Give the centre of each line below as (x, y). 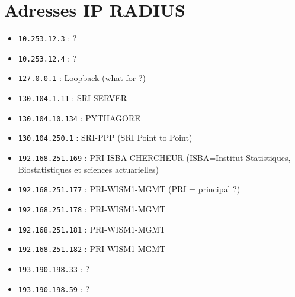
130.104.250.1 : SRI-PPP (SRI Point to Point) (105, 138)
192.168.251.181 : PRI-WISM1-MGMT (92, 229)
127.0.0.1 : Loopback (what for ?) (82, 78)
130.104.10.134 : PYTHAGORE (79, 117)
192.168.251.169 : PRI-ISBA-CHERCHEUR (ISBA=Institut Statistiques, (154, 158)
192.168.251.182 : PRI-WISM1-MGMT (92, 249)
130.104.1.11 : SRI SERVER (73, 98)
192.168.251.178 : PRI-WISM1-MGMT (92, 209)
